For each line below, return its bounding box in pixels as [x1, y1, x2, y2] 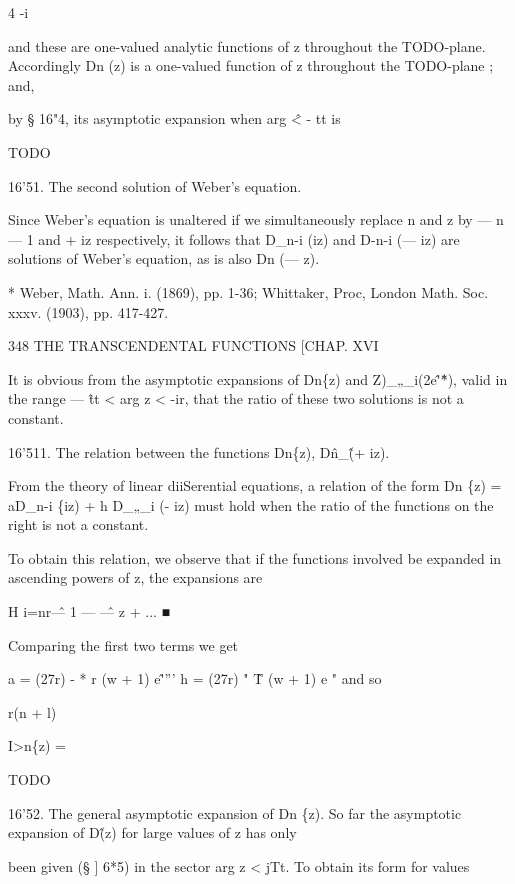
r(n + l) [8, 701, 57, 722]
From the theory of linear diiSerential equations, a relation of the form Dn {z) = [8, 475, 502, 496]
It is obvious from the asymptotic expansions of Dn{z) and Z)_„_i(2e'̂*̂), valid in [8, 368, 508, 389]
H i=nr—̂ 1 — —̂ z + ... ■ [8, 601, 171, 622]
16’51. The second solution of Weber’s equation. [8, 175, 302, 196]
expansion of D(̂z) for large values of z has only [8, 822, 297, 843]
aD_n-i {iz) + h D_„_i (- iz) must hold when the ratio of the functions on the [8, 494, 494, 515]
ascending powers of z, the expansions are [8, 567, 263, 588]
